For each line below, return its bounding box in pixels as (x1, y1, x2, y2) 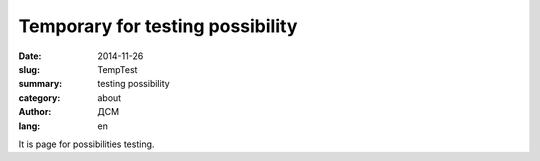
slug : (18, 63, 40, 75)
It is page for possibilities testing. (18, 138, 155, 150)
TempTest (97, 63, 138, 75)
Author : (18, 106, 52, 118)
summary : (18, 78, 63, 90)
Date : (18, 50, 42, 62)
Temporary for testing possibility (18, 15, 298, 37)
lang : (18, 120, 41, 132)
